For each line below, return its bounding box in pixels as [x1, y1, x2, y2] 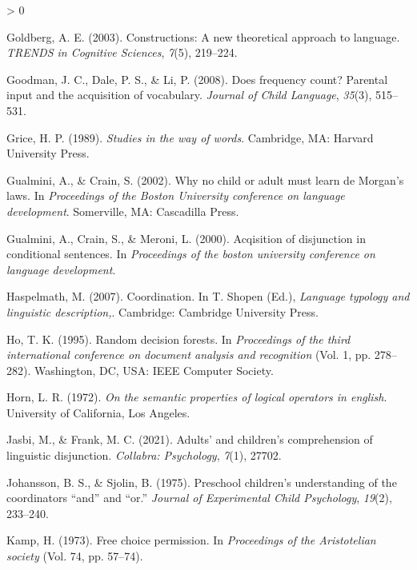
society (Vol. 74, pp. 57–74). [6, 548, 143, 564]
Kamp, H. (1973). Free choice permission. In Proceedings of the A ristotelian [6, 532, 376, 548]
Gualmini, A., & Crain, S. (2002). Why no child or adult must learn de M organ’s [6, 171, 404, 188]
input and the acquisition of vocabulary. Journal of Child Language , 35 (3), [6, 86, 372, 103]
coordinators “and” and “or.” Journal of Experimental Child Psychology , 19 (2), [6, 489, 392, 506]
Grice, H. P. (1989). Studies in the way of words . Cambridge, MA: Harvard [6, 129, 374, 145]
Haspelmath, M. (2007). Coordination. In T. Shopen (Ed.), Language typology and [6, 288, 410, 305]
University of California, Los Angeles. [6, 404, 190, 421]
